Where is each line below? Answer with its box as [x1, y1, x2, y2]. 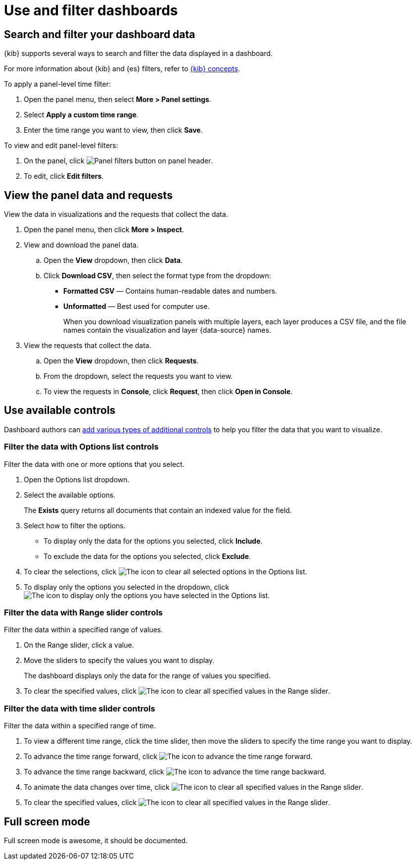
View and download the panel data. [24, 241, 139, 250]
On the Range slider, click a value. [24, 641, 134, 650]
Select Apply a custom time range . [24, 110, 139, 119]
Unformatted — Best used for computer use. [63, 302, 210, 311]
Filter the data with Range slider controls [4, 607, 163, 617]
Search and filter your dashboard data [4, 28, 195, 41]
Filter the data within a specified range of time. [4, 721, 156, 730]
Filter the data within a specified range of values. [4, 625, 163, 634]
